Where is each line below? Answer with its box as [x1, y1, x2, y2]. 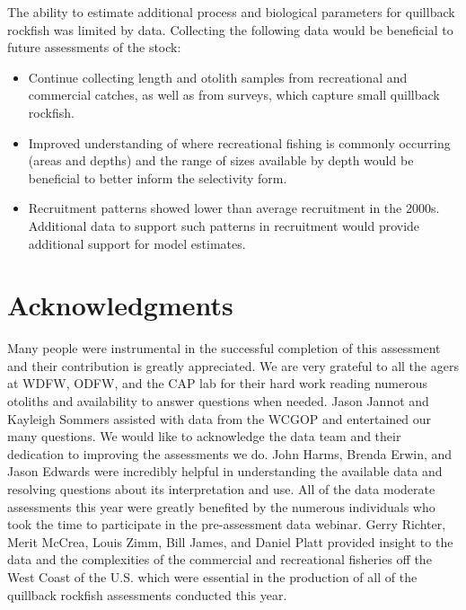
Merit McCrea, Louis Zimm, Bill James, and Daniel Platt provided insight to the [7, 532, 453, 551]
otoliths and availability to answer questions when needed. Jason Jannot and [7, 392, 429, 411]
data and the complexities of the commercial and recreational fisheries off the [7, 550, 432, 569]
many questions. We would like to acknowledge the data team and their [7, 427, 401, 446]
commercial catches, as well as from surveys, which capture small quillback [28, 85, 440, 104]
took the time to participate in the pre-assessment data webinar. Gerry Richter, [7, 515, 446, 534]
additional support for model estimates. [28, 234, 246, 252]
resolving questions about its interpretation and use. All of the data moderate [7, 480, 435, 498]
